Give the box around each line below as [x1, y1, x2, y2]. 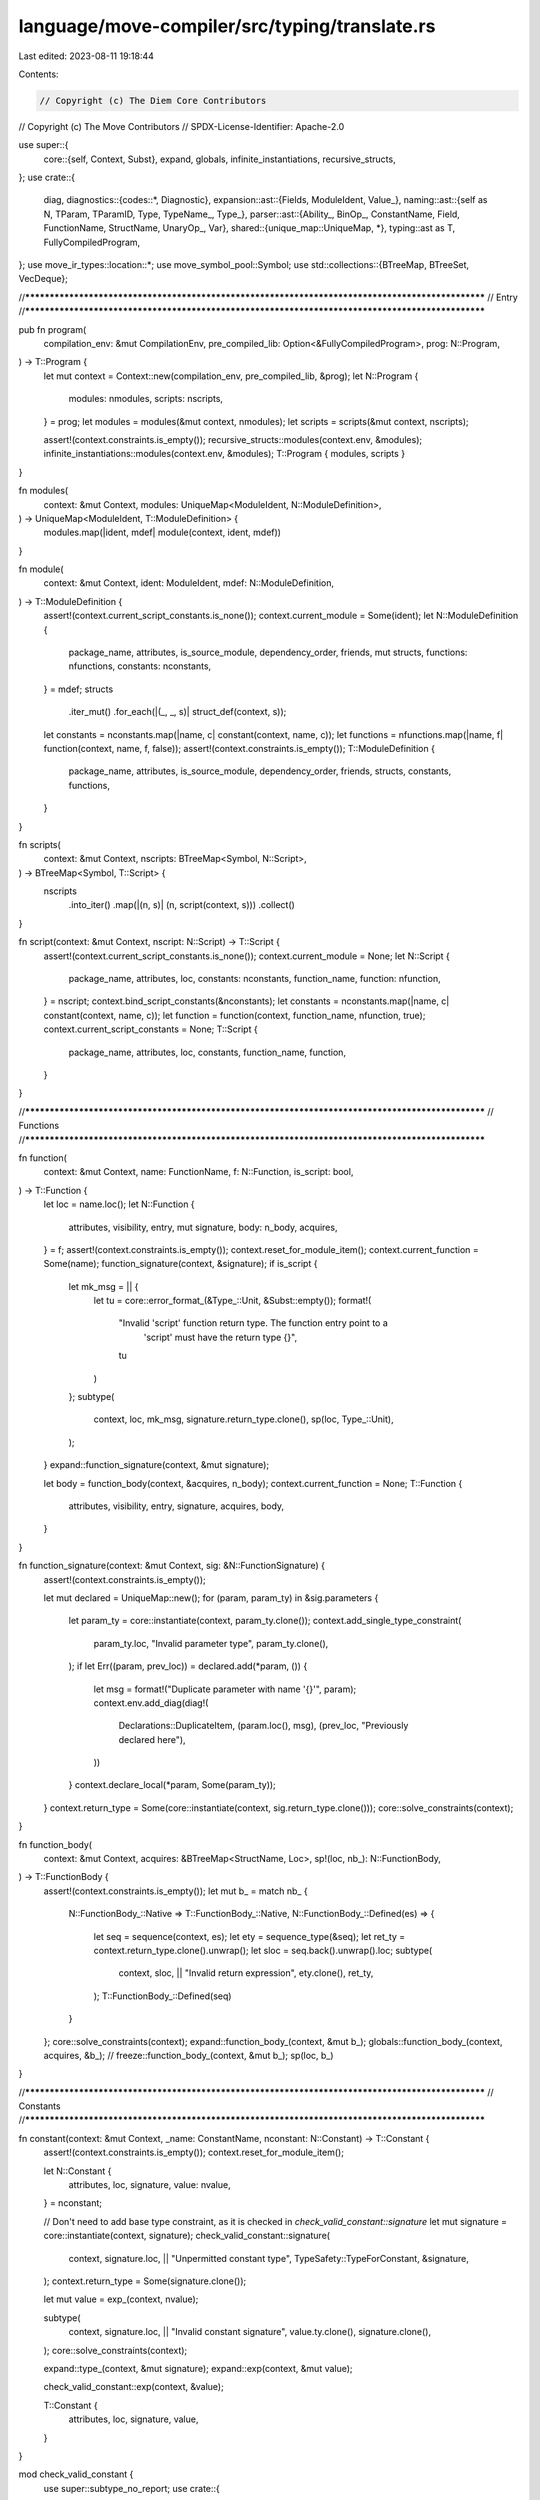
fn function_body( [18, 1838, 93, 1850]
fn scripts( [18, 838, 62, 850]
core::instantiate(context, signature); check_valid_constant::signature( [43, 2230, 330, 2242]
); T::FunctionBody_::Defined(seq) [93, 1990, 232, 2002]
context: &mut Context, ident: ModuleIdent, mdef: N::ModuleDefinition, [43, 577, 335, 589]
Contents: [18, 68, 59, 80]
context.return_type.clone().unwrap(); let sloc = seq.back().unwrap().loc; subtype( [93, 1944, 433, 1956]
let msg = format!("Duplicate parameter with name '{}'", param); [93, 1683, 357, 1695]
